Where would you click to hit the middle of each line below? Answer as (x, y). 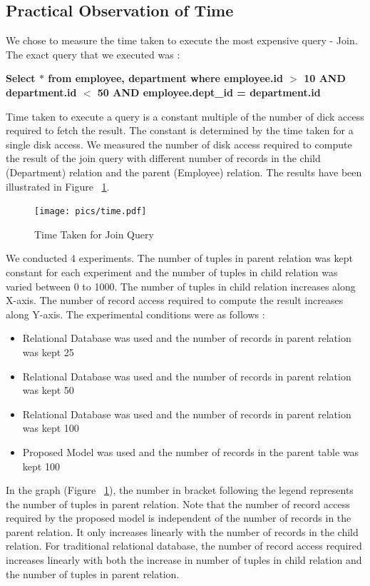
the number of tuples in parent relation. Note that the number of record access (178, 504)
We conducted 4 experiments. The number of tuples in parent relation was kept (179, 258)
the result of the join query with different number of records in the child (163, 158)
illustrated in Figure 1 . (58, 186)
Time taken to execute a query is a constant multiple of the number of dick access (185, 116)
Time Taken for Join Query (94, 234)
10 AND (325, 78)
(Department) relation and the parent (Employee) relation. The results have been (184, 172)
